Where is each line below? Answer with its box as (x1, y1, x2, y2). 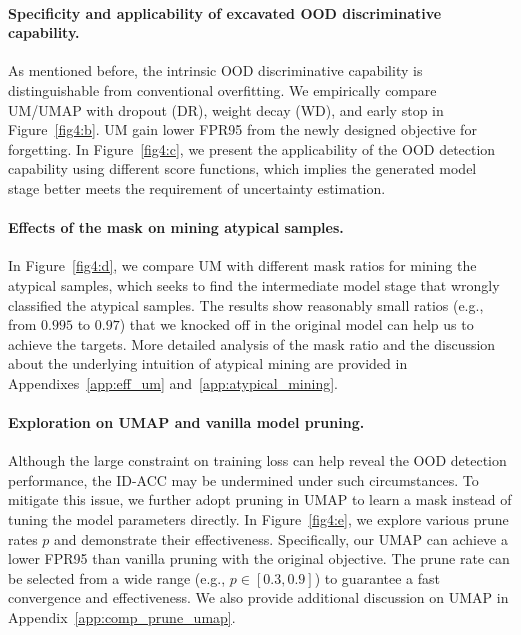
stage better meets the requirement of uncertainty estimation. (8, 177, 386, 198)
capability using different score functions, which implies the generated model (8, 158, 477, 179)
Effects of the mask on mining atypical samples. (8, 217, 344, 238)
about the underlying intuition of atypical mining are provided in (8, 353, 408, 374)
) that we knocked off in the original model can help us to (119, 314, 474, 335)
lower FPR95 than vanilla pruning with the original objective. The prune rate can (8, 548, 510, 569)
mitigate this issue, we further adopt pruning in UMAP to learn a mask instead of (8, 489, 512, 510)
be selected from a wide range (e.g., (8, 567, 226, 588)
